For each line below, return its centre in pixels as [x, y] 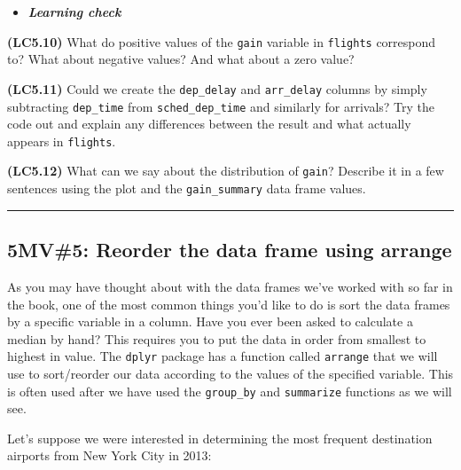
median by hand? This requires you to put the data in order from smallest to [217, 338]
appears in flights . [62, 141]
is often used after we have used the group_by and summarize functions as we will [230, 391]
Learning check [74, 12]
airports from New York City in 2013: [109, 455]
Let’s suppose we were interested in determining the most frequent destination [220, 438]
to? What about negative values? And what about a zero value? [181, 59]
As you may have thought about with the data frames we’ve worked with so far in [230, 286]
